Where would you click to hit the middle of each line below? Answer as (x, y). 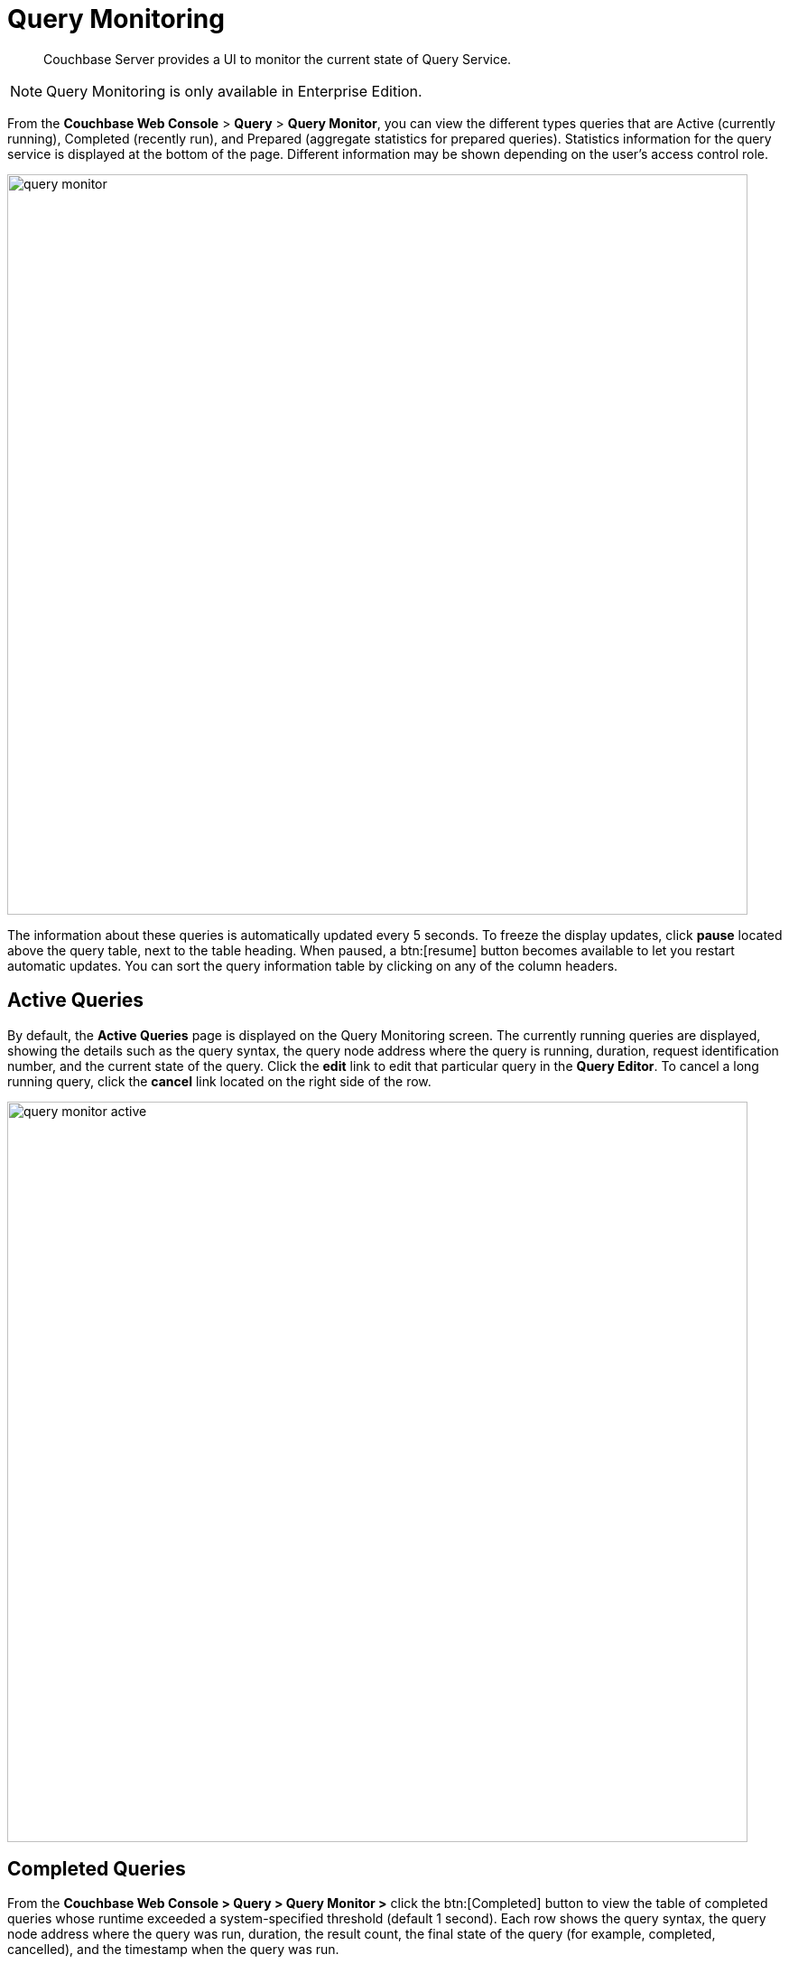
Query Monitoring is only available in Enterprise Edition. (234, 91)
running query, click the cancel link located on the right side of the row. (219, 1081)
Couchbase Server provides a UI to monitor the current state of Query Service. (278, 59)
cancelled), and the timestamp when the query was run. (173, 1950)
